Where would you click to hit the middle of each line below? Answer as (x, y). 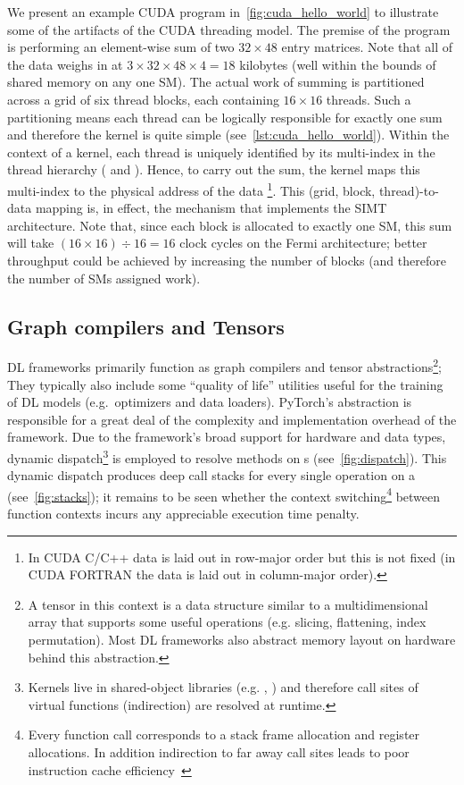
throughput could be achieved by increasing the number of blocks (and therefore (227, 260)
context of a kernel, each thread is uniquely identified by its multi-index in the (221, 152)
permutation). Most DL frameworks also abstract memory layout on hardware (242, 640)
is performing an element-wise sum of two (121, 47)
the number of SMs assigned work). (104, 278)
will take (31, 243)
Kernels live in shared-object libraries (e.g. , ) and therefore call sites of (223, 687)
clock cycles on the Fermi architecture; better (303, 243)
